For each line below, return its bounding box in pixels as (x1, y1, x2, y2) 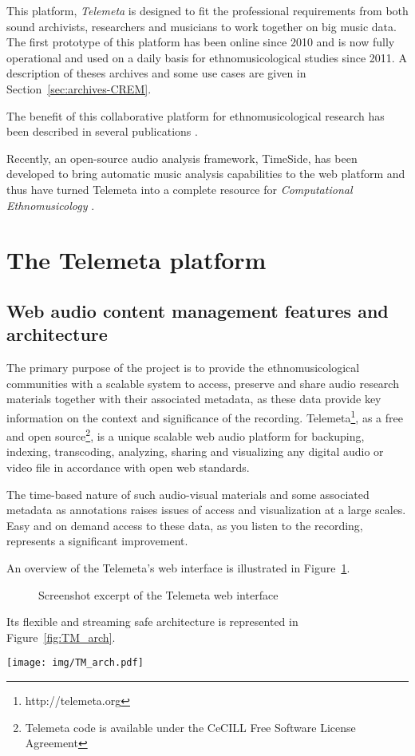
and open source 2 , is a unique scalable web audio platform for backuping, (6, 425, 365, 444)
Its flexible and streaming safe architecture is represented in (6, 613, 298, 630)
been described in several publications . (6, 123, 198, 140)
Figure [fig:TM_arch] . (6, 628, 116, 645)
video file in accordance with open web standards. (6, 458, 250, 475)
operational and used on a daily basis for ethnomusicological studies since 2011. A (6, 49, 407, 65)
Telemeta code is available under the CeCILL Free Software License (25, 718, 356, 735)
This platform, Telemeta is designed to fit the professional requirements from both (6, 2, 409, 18)
